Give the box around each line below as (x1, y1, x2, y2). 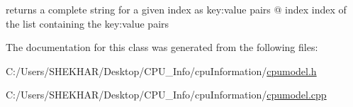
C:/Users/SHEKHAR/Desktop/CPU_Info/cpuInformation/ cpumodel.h (6, 63, 317, 78)
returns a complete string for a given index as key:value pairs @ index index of (6, 2, 347, 16)
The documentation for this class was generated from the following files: (6, 40, 318, 55)
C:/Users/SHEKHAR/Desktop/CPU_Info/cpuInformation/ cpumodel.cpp (6, 87, 327, 102)
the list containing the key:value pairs (6, 16, 169, 30)
